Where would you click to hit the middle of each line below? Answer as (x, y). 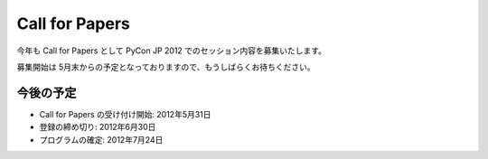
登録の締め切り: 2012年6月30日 (98, 127)
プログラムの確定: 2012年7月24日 (101, 139)
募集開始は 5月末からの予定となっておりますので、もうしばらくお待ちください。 (166, 67)
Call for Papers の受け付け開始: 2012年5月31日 (125, 114)
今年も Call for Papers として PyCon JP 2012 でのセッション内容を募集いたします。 (172, 51)
